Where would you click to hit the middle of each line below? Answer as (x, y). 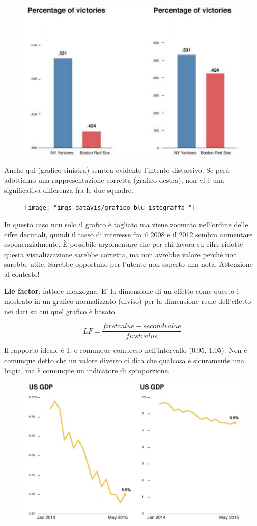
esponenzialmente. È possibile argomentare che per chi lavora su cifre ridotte (124, 244)
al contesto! (22, 274)
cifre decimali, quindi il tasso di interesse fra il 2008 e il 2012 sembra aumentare (128, 234)
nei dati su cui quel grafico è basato (60, 311)
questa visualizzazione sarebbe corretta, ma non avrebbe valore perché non (121, 254)
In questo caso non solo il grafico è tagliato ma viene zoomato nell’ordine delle (126, 224)
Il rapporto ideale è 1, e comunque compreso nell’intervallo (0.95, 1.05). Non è (126, 350)
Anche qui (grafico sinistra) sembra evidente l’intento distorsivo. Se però (117, 170)
